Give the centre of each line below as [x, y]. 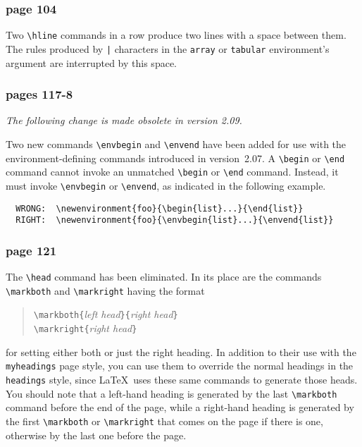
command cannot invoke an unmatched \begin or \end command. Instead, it [172, 172]
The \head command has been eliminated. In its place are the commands [164, 277]
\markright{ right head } [85, 328]
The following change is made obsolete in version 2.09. [124, 120]
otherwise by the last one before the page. [96, 435]
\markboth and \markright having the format [105, 290]
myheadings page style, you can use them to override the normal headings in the [180, 366]
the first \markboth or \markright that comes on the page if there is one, [164, 421]
